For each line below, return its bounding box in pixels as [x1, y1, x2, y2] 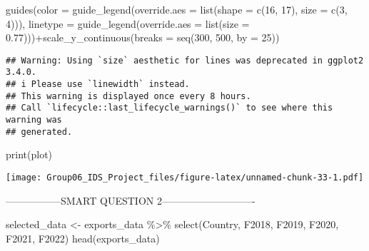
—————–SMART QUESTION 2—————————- [6, 193, 256, 208]
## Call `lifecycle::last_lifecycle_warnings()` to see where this [6, 103, 333, 113]
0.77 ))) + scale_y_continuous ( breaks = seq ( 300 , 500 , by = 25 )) [6, 30, 280, 45]
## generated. [6, 126, 73, 137]
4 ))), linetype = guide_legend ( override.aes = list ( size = [6, 16, 250, 31]
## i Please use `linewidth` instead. [6, 79, 190, 90]
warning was [6, 115, 62, 125]
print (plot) [6, 147, 53, 162]
